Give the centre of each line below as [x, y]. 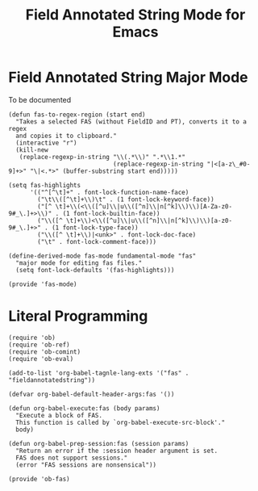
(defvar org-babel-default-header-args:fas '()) [92, 394]
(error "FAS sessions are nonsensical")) [86, 465]
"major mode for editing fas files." [79, 263]
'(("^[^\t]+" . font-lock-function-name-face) [109, 192]
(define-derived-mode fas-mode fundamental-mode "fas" [102, 256]
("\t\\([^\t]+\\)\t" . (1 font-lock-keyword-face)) [126, 199]
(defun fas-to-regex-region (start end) [77, 115]
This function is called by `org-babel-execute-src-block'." [121, 422]
